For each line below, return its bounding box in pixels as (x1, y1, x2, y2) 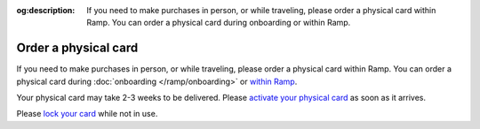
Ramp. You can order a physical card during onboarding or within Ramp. (86, 18, 351, 28)
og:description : (16, 5, 76, 15)
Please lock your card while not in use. (16, 109, 158, 119)
